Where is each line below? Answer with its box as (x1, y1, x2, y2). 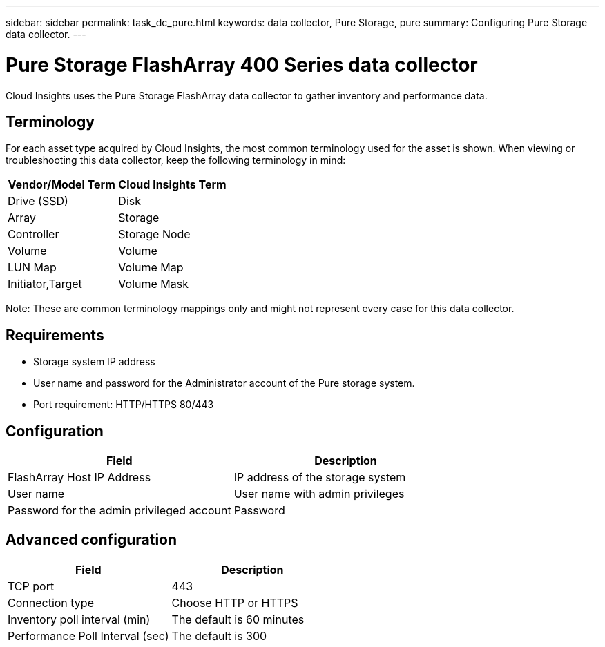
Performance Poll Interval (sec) (8, 628, 169, 643)
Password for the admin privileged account (8, 503, 231, 518)
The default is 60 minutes (171, 612, 305, 626)
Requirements (6, 326, 104, 344)
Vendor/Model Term (8, 177, 115, 192)
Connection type (8, 595, 94, 610)
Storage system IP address (33, 356, 155, 368)
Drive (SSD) (8, 194, 68, 209)
